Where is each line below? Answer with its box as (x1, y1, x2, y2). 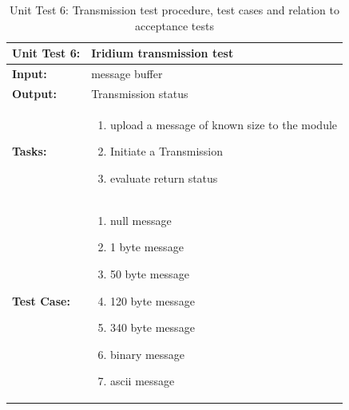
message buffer (91, 65, 163, 82)
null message (109, 211, 172, 228)
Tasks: (12, 143, 47, 160)
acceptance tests (135, 17, 214, 34)
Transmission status (91, 85, 188, 101)
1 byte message (109, 239, 184, 255)
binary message (109, 345, 185, 362)
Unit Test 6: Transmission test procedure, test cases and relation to (10, 2, 339, 18)
